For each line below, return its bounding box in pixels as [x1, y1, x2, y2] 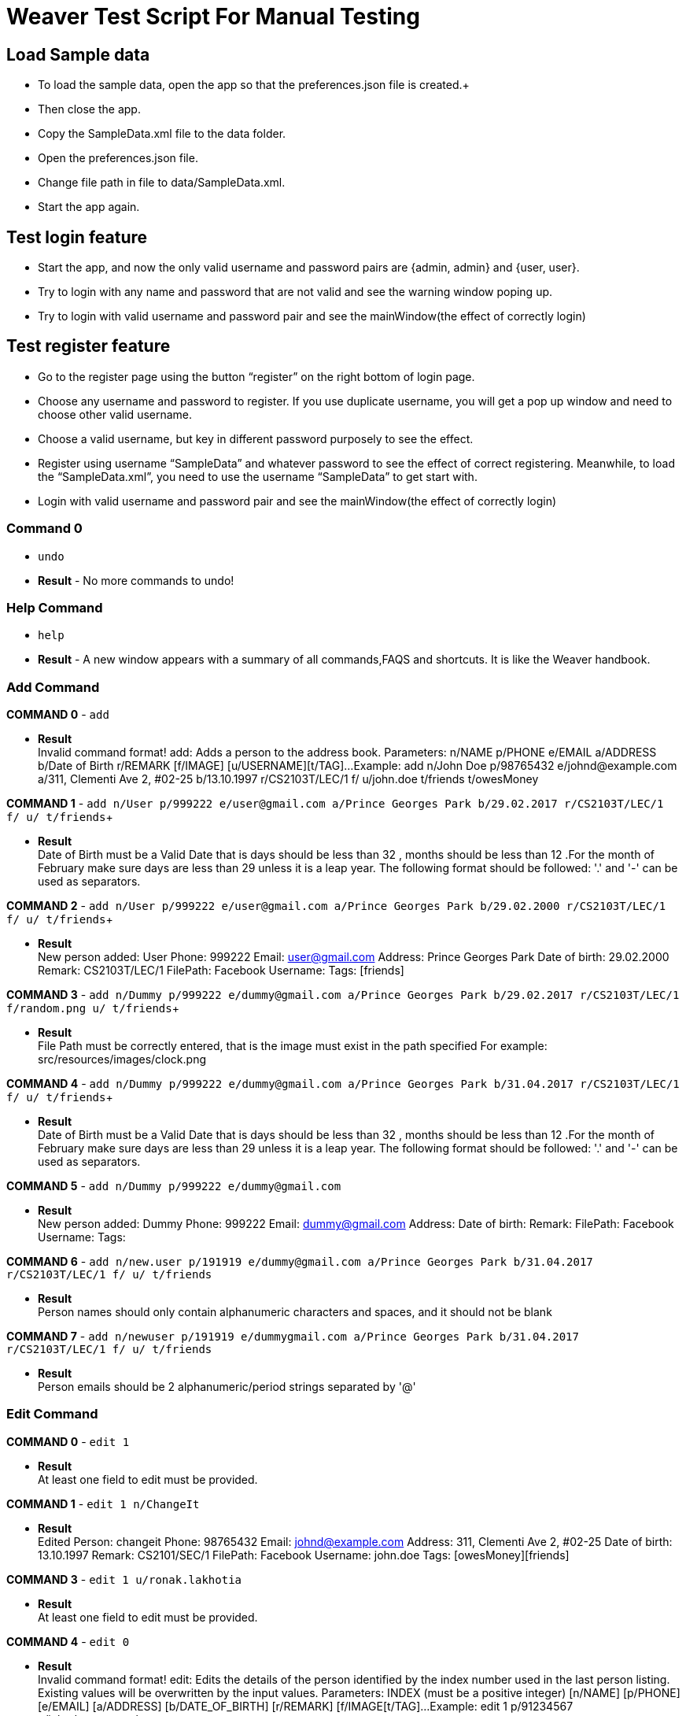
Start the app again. [38, 200, 140, 214]
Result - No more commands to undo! [38, 573, 234, 587]
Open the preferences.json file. [38, 151, 198, 165]
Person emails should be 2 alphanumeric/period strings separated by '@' [38, 1380, 416, 1394]
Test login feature [6, 227, 148, 247]
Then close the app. [38, 102, 141, 116]
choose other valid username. [38, 407, 193, 421]
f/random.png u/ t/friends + [6, 1001, 179, 1015]
